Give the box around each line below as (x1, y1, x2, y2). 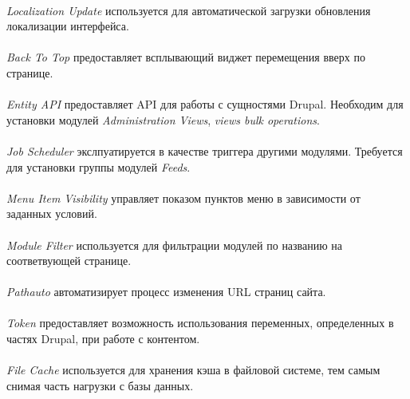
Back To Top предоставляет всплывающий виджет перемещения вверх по (6, 49, 365, 65)
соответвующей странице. (6, 252, 132, 269)
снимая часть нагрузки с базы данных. (6, 377, 194, 393)
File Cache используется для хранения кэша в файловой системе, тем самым (6, 361, 380, 378)
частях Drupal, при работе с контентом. (6, 330, 200, 347)
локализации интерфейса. (6, 18, 129, 34)
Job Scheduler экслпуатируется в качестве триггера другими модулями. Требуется (6, 142, 403, 159)
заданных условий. (6, 205, 97, 222)
